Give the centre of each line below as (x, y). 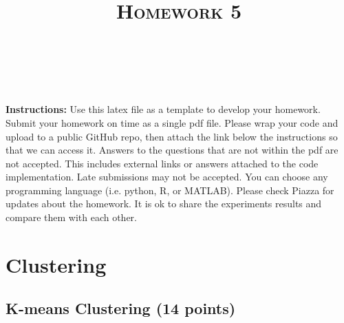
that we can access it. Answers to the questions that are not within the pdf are (172, 150)
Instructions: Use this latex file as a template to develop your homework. (163, 109)
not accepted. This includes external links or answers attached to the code (162, 163)
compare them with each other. (72, 217)
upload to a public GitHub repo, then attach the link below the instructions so (172, 136)
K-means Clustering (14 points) (121, 308)
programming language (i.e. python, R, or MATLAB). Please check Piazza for (170, 190)
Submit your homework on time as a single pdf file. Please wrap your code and (172, 122)
